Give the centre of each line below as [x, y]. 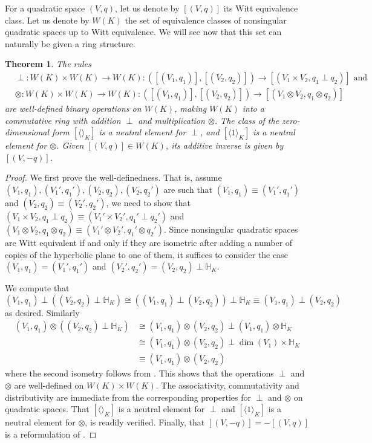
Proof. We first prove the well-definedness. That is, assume [113, 177]
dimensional [27, 132]
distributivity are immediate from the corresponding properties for [128, 397]
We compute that [37, 288]
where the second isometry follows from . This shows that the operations [139, 373]
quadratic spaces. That [47, 409]
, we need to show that [148, 202]
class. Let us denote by [47, 20]
